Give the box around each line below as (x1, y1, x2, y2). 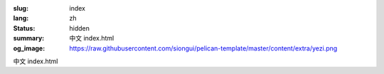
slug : (13, 4, 28, 12)
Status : (13, 23, 36, 32)
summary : (13, 34, 45, 43)
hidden (69, 23, 90, 32)
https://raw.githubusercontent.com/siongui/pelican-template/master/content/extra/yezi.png (69, 43, 338, 53)
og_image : (13, 43, 46, 53)
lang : (13, 14, 29, 23)
